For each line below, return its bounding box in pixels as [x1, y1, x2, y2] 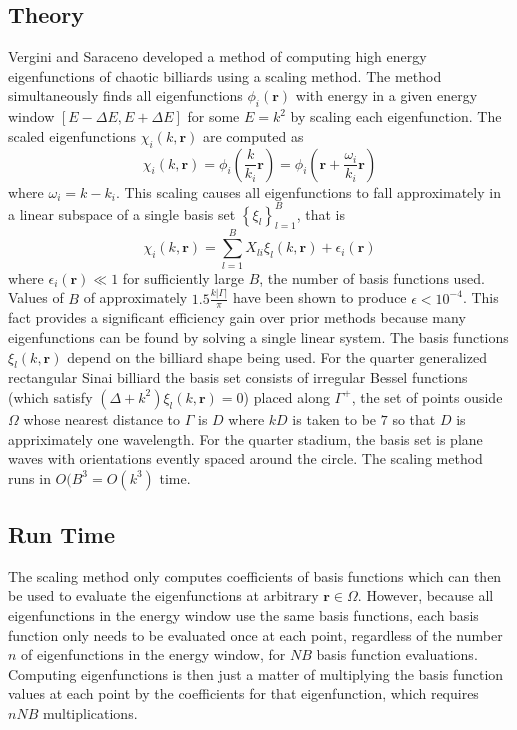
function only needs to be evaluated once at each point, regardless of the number [8, 624, 503, 645]
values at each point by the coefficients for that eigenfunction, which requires [8, 683, 479, 704]
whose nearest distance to [23, 408, 181, 429]
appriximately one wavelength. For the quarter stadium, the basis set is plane [8, 428, 483, 449]
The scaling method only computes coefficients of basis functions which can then [8, 565, 502, 586]
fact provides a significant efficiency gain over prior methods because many [8, 307, 466, 328]
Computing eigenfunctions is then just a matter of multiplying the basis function [8, 663, 504, 684]
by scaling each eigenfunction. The [290, 106, 502, 127]
